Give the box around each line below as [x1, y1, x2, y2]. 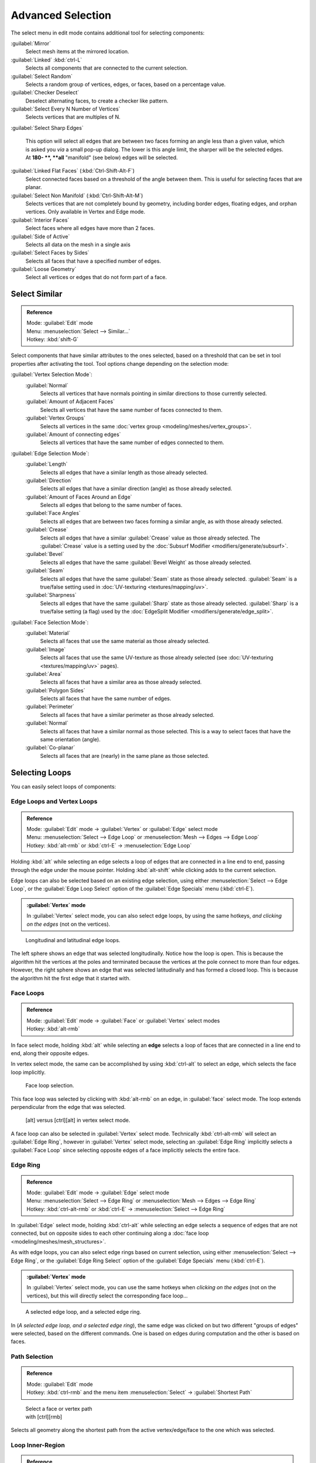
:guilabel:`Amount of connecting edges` [25, 431, 121, 438]
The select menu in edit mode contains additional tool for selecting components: [11, 29, 205, 36]
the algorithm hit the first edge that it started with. [11, 974, 131, 981]
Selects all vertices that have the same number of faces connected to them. [40, 406, 223, 413]
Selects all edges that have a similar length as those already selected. [40, 469, 208, 476]
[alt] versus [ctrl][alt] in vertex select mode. [25, 1117, 130, 1124]
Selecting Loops [11, 767, 71, 778]
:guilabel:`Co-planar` [25, 744, 75, 751]
